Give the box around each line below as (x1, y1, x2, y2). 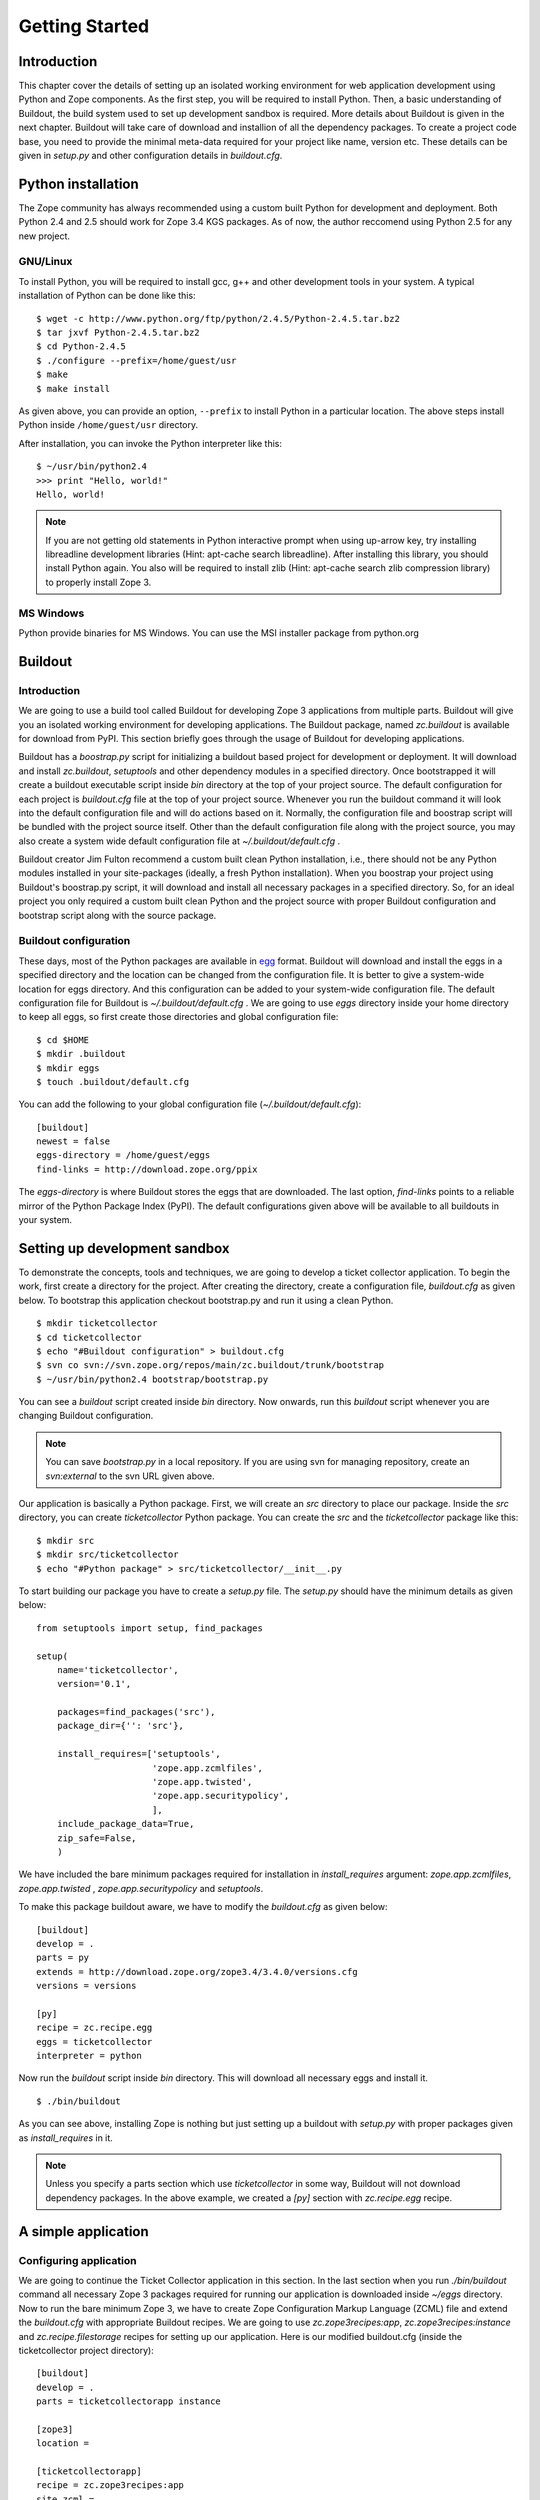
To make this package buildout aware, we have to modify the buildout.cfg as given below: (18, 1901, 389, 1913)
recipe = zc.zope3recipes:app (36, 2480, 185, 2491)
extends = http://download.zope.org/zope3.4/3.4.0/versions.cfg (36, 1966, 359, 1977)
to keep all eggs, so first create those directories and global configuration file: (18, 1011, 339, 1023)
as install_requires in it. (18, 2131, 114, 2144)
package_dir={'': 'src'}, (56, 1720, 185, 1732)
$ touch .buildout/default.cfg (36, 1076, 190, 1087)
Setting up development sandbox (18, 1240, 230, 1257)
